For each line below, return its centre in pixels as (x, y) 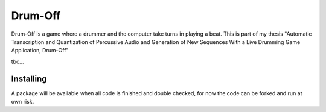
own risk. (23, 102)
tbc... (18, 61)
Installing (29, 79)
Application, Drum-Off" (40, 51)
